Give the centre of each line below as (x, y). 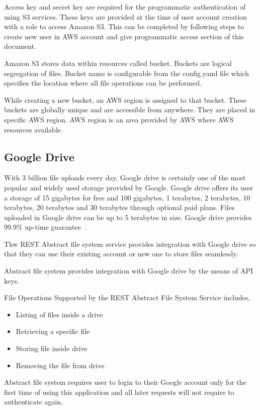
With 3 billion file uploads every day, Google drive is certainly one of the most (125, 178)
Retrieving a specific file (53, 331)
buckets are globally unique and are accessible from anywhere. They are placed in (130, 110)
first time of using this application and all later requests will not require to (119, 392)
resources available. (33, 129)
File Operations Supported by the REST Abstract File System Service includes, (127, 297)
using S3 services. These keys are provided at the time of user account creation (125, 16)
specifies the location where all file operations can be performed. (103, 83)
